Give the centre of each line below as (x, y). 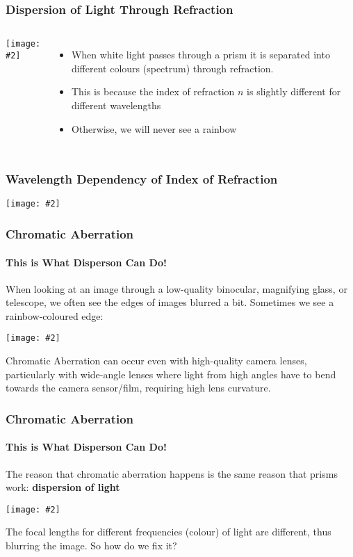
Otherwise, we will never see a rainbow (154, 128)
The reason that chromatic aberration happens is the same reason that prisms (172, 473)
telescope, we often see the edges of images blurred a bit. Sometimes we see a (170, 302)
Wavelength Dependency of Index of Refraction (142, 179)
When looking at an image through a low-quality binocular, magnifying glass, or (176, 288)
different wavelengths (116, 105)
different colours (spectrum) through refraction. (172, 68)
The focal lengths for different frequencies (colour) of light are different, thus (169, 532)
